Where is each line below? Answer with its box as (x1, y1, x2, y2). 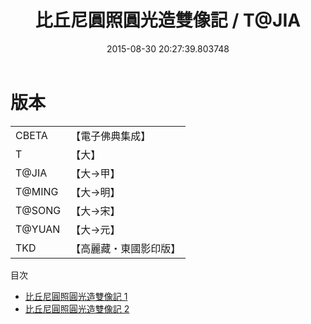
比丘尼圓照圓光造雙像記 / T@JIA (34, 9, 302, 32)
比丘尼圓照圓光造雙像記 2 (24, 302, 130, 315)
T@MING (15, 184, 59, 198)
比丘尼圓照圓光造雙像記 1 (24, 290, 128, 302)
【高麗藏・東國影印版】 (70, 241, 182, 255)
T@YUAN (15, 222, 61, 236)
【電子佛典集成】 (70, 129, 152, 143)
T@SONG (15, 203, 62, 217)
